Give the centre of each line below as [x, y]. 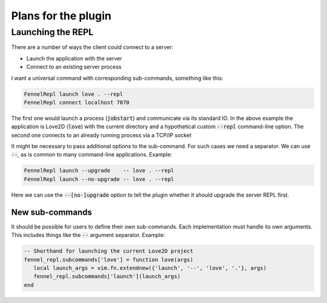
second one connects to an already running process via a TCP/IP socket [101, 135]
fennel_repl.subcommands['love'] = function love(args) [109, 259]
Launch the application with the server [74, 58]
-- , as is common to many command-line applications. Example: [92, 155]
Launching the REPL [52, 32]
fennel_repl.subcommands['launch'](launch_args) [107, 276]
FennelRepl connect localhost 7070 [77, 102]
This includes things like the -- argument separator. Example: [88, 235]
